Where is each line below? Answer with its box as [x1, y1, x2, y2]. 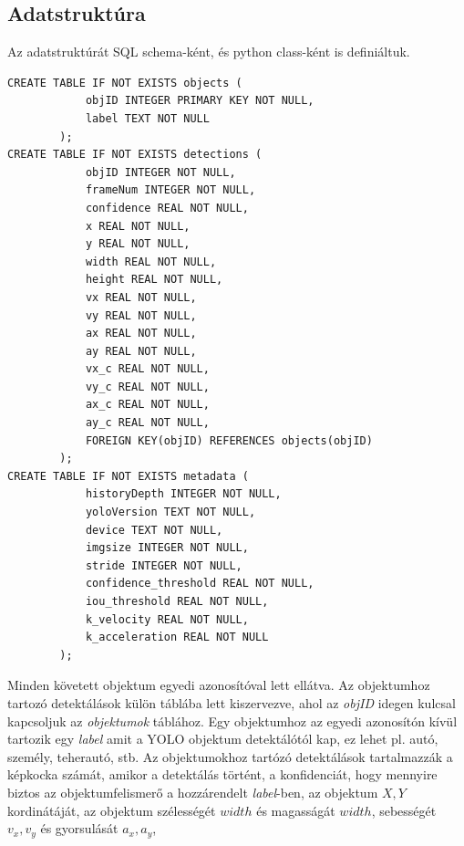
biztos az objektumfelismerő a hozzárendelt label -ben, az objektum [7, 782, 378, 801]
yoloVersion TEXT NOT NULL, [85, 506, 256, 519]
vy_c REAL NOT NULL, [85, 380, 210, 393]
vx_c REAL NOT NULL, [85, 362, 210, 376]
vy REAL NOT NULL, [85, 308, 197, 322]
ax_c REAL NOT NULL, [85, 398, 210, 412]
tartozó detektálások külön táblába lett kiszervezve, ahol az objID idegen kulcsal [7, 693, 456, 712]
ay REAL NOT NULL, [85, 344, 197, 358]
